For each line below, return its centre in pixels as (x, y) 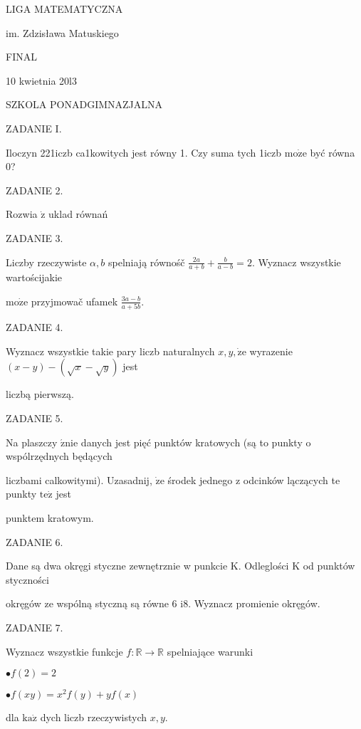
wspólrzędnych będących (59, 456)
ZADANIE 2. (35, 190)
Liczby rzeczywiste (46, 262)
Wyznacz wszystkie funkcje (64, 651)
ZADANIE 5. (35, 418)
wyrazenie (271, 351)
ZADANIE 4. (35, 327)
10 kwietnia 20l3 (41, 80)
